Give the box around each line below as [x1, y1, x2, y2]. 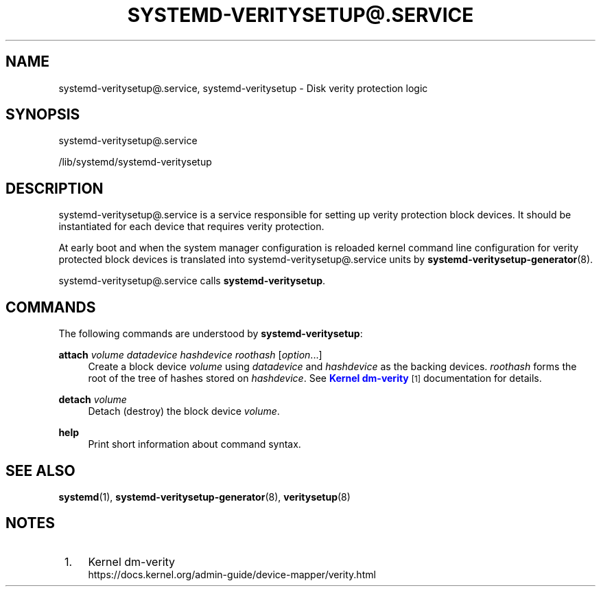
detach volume [58, 394, 127, 406]
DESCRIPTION [5, 179, 104, 197]
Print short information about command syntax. [88, 438, 301, 451]
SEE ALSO [5, 462, 75, 479]
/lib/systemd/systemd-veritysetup [58, 156, 212, 168]
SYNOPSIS [5, 106, 80, 124]
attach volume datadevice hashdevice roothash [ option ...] [58, 349, 322, 361]
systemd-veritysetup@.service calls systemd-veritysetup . [58, 275, 326, 287]
